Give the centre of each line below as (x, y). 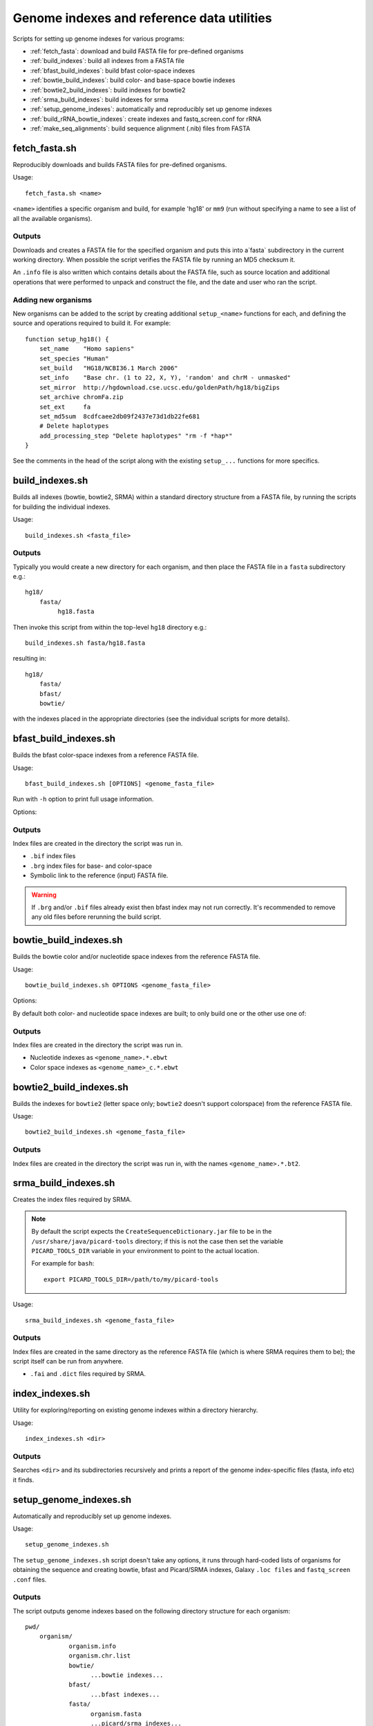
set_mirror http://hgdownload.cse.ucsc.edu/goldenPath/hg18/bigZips (160, 387)
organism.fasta (116, 1714)
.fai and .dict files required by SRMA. (88, 1374)
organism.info (93, 1646)
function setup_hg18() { (67, 339)
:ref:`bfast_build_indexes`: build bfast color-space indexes (113, 70)
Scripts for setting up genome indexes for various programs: (99, 39)
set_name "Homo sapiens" (87, 349)
